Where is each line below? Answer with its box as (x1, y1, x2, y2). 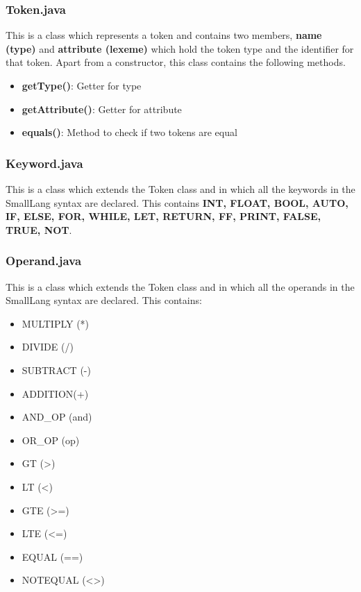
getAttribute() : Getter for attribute (22, 101, 182, 116)
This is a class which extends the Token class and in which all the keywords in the (6, 182, 355, 196)
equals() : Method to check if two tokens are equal (22, 125, 237, 139)
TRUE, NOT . (6, 222, 72, 237)
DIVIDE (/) (22, 339, 74, 354)
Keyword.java (6, 154, 83, 171)
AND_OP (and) (22, 409, 92, 424)
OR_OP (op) (22, 432, 80, 447)
